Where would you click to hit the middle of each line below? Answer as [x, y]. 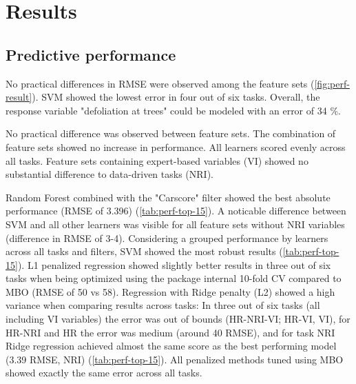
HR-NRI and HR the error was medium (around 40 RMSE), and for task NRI [170, 332]
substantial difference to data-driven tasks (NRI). [109, 174]
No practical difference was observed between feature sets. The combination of [171, 133]
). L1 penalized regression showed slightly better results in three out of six [174, 264]
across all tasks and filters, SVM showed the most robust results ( [144, 251]
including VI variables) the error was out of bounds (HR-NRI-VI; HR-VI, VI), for [178, 319]
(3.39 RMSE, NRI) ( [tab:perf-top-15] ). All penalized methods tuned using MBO [175, 359]
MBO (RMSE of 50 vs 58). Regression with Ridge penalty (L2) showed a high [170, 291]
